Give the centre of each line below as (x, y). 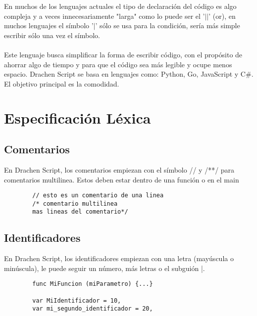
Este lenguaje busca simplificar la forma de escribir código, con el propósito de (123, 54)
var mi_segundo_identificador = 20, (93, 309)
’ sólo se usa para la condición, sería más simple (168, 25)
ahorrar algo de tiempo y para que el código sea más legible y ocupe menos (118, 64)
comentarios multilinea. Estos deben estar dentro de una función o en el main (122, 179)
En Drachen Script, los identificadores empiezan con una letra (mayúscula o (119, 258)
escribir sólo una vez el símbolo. (52, 35)
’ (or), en (222, 16)
